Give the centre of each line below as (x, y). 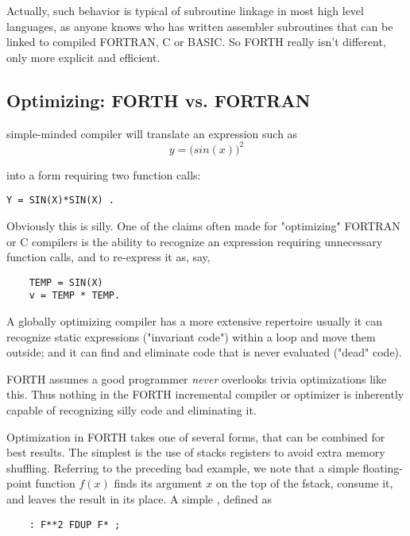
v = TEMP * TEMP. (75, 296)
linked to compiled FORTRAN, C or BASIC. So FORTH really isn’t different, (196, 42)
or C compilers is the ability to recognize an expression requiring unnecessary (195, 241)
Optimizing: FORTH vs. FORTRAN (159, 100)
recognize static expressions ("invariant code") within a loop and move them (191, 336)
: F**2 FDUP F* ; (75, 524)
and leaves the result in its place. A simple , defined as (139, 498)
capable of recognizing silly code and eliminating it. (132, 409)
